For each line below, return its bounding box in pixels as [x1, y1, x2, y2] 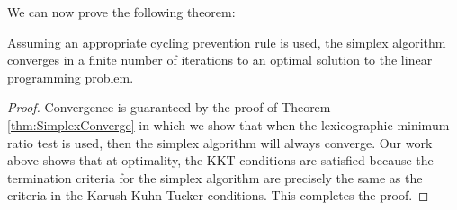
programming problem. [7, 67, 134, 86]
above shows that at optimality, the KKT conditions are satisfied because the [7, 151, 434, 170]
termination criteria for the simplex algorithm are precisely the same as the [7, 168, 423, 187]
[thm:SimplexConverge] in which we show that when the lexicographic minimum [7, 115, 450, 134]
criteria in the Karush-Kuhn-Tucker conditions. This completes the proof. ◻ [7, 186, 429, 205]
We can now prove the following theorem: [7, 3, 236, 21]
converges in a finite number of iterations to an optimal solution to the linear [7, 50, 433, 69]
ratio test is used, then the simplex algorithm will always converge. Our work [7, 133, 433, 152]
